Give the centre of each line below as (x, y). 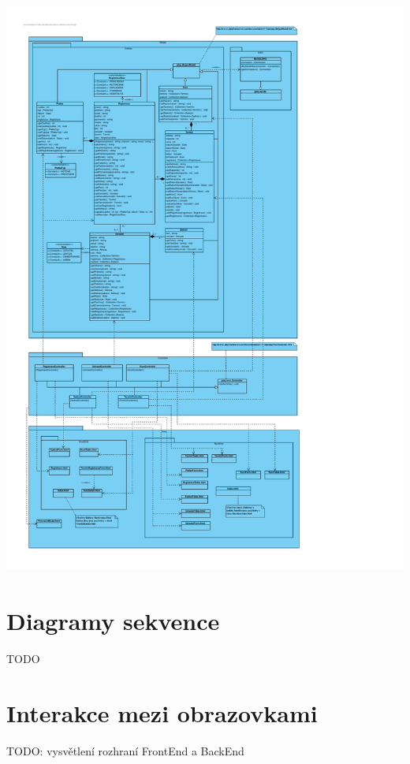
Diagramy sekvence (113, 620)
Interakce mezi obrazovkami (162, 712)
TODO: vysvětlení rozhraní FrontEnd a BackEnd (125, 750)
